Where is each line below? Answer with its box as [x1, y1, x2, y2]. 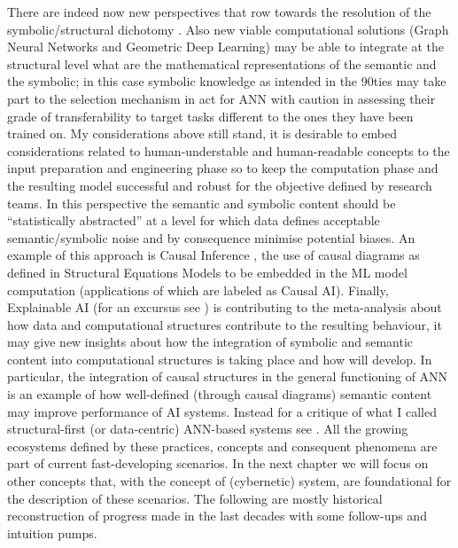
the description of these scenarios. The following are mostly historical [7, 489, 383, 507]
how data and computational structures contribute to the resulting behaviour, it [7, 315, 442, 333]
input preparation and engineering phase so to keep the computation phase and [7, 159, 439, 177]
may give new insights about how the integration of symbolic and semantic [7, 333, 414, 351]
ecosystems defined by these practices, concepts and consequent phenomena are [7, 436, 438, 455]
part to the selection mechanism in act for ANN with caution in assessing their [7, 89, 436, 107]
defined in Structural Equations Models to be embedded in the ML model [7, 262, 408, 281]
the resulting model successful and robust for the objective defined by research [7, 176, 432, 194]
